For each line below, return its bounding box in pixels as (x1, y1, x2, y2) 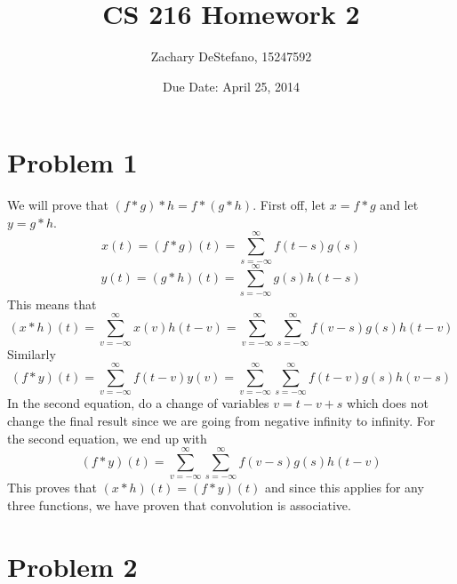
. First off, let (253, 196, 326, 214)
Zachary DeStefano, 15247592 (150, 47, 312, 66)
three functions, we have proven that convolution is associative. (7, 495, 351, 514)
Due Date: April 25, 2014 (162, 76, 301, 95)
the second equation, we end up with (7, 428, 207, 447)
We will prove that (7, 196, 108, 214)
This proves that (7, 478, 97, 497)
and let (380, 196, 419, 214)
